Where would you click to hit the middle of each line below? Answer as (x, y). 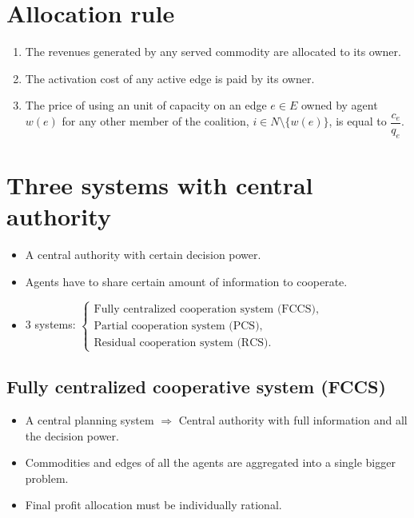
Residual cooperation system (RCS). (183, 343)
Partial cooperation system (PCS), (178, 326)
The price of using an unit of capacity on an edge (146, 105)
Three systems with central (160, 184)
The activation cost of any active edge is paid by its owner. (170, 78)
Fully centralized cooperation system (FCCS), (206, 309)
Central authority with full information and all (293, 420)
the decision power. (72, 435)
